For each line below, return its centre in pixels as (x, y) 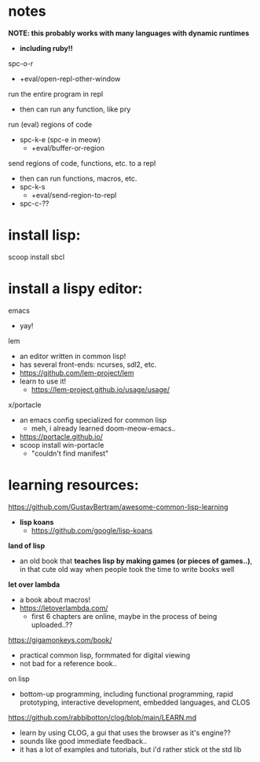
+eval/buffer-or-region (68, 148)
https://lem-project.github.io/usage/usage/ (101, 389)
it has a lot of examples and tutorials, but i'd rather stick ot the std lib (130, 749)
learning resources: (73, 485)
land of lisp (27, 545)
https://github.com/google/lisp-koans (92, 530)
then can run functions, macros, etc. (78, 178)
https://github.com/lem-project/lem (77, 372)
